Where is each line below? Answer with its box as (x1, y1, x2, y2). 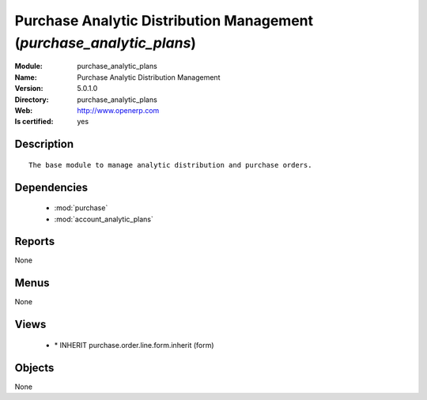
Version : (14, 84, 43, 93)
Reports (14, 235, 55, 248)
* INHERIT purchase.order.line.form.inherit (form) (54, 340, 214, 349)
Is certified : (14, 117, 54, 126)
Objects (14, 360, 55, 375)
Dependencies (14, 180, 89, 194)
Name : (14, 72, 37, 82)
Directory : (14, 95, 49, 104)
